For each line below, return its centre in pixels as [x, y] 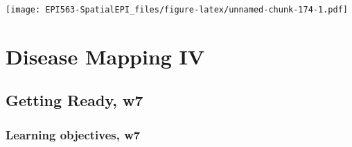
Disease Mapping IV [105, 56]
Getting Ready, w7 [74, 100]
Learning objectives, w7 [73, 134]
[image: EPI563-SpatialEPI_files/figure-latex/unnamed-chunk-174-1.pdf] [177, 10]
